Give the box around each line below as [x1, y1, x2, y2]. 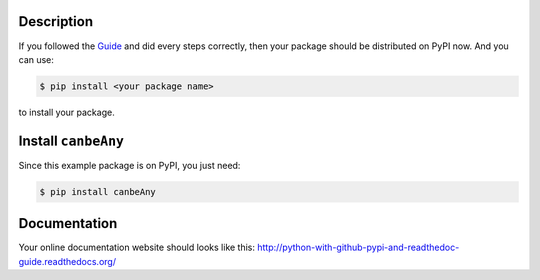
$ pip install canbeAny [39, 186, 157, 197]
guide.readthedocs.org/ [18, 255, 117, 267]
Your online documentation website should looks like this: [18, 241, 255, 254]
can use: [18, 53, 55, 65]
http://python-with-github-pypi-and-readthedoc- [256, 241, 460, 254]
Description [18, 13, 94, 30]
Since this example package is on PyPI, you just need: [18, 159, 241, 171]
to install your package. [18, 106, 115, 118]
